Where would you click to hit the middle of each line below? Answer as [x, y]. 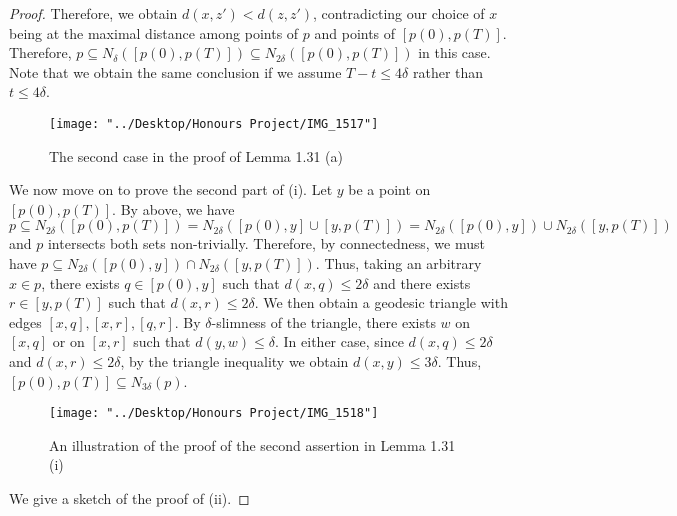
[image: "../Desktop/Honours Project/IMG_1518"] [214, 413]
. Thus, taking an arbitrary [398, 263]
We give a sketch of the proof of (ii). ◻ [129, 498]
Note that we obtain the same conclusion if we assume [175, 71]
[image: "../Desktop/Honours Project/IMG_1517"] [214, 123]
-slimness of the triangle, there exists [323, 321]
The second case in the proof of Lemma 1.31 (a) [196, 155]
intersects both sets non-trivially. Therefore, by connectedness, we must [266, 243]
